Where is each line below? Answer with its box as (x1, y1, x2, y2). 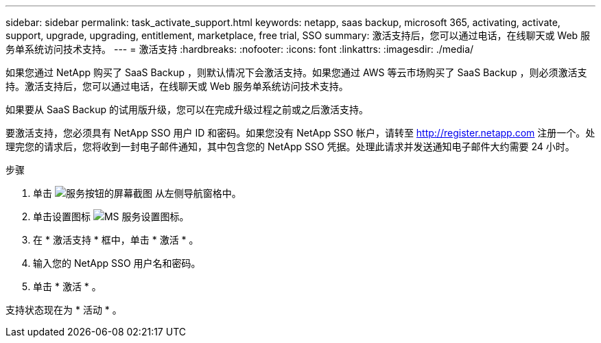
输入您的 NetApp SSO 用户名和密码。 (33, 257, 201, 269)
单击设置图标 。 (33, 211, 189, 222)
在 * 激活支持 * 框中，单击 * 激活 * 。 (33, 234, 199, 246)
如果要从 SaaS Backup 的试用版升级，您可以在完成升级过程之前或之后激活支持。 (5, 104, 369, 115)
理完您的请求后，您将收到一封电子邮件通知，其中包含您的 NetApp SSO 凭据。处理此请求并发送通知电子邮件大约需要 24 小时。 (5, 141, 575, 152)
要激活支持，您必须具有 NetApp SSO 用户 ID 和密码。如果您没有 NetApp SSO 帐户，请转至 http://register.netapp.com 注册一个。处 (5, 127, 596, 139)
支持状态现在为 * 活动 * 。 (5, 304, 122, 316)
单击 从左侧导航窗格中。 (33, 187, 241, 199)
